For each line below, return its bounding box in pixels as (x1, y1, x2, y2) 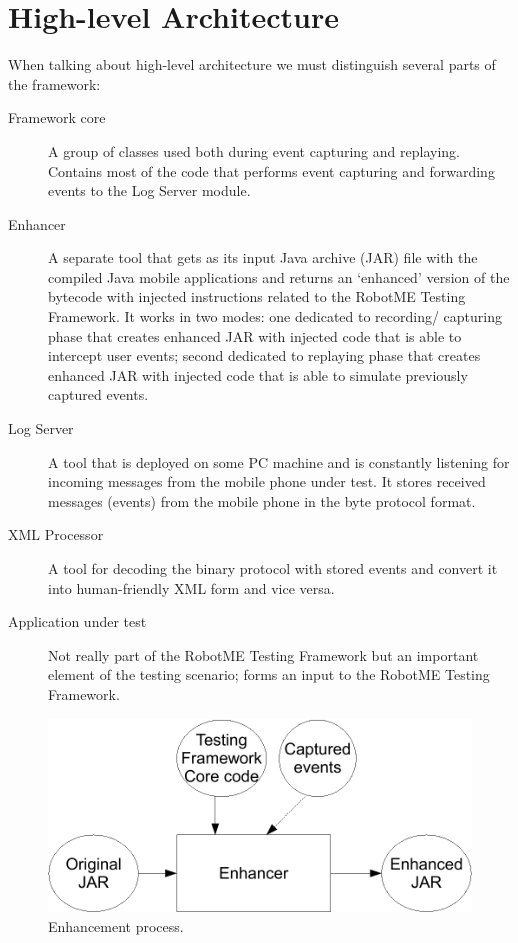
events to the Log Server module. (48, 180, 251, 201)
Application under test (8, 611, 147, 632)
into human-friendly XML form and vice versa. (48, 577, 335, 598)
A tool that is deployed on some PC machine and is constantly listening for (48, 451, 510, 472)
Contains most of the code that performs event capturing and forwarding (48, 160, 495, 181)
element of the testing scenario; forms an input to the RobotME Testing (48, 664, 490, 685)
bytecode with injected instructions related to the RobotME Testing (48, 286, 466, 307)
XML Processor (8, 524, 104, 545)
